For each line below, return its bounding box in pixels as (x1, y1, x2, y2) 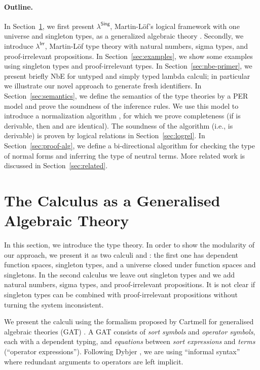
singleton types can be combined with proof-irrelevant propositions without (4, 289, 238, 299)
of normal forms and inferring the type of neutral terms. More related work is (4, 150, 245, 161)
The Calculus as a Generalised (4, 190, 220, 210)
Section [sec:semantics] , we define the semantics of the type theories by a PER (4, 90, 248, 101)
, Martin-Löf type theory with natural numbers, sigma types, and (45, 40, 248, 51)
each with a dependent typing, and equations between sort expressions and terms (4, 336, 255, 347)
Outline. (4, 1, 33, 12)
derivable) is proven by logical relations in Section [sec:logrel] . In (4, 130, 205, 141)
